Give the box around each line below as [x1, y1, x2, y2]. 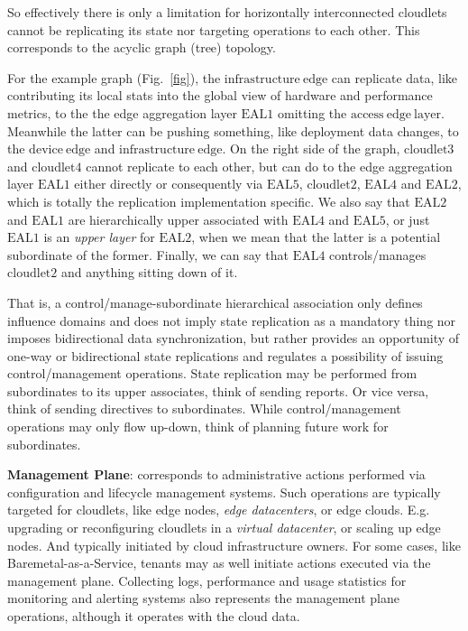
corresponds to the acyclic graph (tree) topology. [7, 38, 276, 57]
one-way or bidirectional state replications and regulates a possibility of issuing [7, 346, 444, 365]
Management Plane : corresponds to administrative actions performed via [7, 465, 426, 484]
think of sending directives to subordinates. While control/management [7, 399, 401, 418]
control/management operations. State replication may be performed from [7, 364, 418, 383]
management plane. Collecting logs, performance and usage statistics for [7, 571, 407, 589]
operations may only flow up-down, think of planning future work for [7, 417, 389, 436]
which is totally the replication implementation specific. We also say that [7, 191, 410, 210]
